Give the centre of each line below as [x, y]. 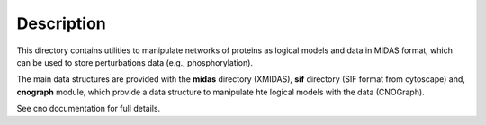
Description [62, 23]
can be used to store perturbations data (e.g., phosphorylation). [135, 62]
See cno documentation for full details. [89, 109]
